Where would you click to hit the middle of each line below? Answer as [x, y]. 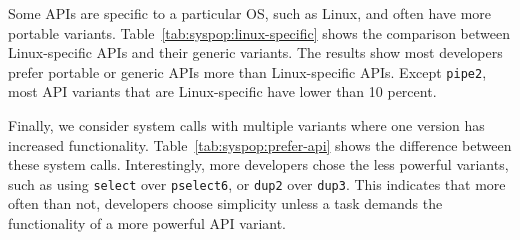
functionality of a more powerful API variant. [147, 223]
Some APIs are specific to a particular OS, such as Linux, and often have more [250, 13]
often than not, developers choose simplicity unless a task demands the [225, 203]
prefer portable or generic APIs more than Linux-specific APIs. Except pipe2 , [247, 71]
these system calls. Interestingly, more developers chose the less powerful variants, [258, 164]
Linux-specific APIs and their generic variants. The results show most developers [255, 52]
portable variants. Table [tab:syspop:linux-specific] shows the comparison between [259, 32]
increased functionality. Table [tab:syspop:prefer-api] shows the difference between [260, 144]
